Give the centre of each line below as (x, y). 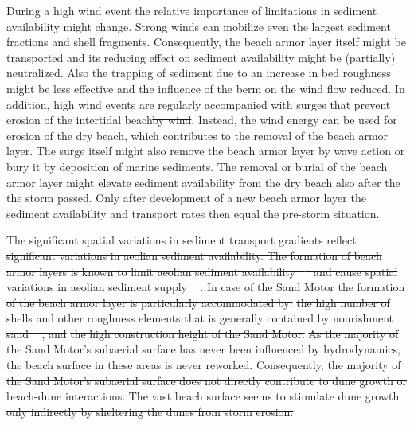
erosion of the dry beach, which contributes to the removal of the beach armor (197, 135)
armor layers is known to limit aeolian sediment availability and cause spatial (202, 271)
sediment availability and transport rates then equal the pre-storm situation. (193, 213)
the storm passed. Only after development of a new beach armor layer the (186, 198)
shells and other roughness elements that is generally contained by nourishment (200, 318)
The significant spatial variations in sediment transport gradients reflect (182, 240)
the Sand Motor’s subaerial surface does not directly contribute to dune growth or (207, 380)
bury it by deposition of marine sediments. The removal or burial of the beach (197, 166)
